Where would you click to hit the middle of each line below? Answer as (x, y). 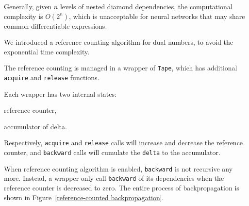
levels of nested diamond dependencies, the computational (146, 6)
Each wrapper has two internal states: (60, 94)
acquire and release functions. (52, 77)
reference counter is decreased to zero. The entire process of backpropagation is (122, 188)
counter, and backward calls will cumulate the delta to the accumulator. (112, 152)
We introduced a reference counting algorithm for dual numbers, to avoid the (119, 42)
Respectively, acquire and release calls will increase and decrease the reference (124, 143)
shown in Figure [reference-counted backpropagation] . (84, 197)
